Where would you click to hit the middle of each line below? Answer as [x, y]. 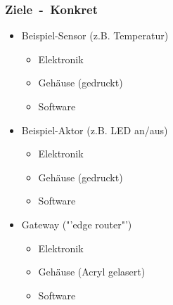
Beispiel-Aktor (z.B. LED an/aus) [95, 130]
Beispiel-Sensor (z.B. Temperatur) [95, 35]
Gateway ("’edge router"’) [77, 224]
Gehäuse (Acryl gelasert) [92, 272]
